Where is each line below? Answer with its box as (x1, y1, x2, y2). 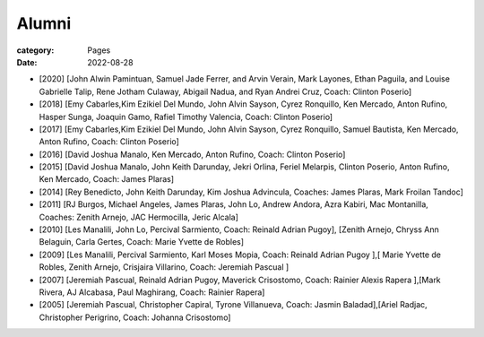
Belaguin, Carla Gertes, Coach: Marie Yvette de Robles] (39, 237, 245, 247)
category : (16, 45, 55, 56)
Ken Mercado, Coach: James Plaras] (39, 174, 175, 185)
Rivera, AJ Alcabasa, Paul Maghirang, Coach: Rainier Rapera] (39, 287, 265, 298)
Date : (16, 56, 38, 67)
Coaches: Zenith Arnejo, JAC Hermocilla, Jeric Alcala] (39, 212, 239, 222)
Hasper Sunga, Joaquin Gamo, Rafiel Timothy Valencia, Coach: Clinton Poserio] (39, 111, 333, 122)
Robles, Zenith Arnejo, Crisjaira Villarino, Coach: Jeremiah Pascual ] (39, 262, 290, 272)
